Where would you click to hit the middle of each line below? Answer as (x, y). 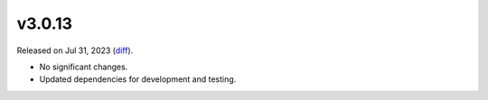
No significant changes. (84, 67)
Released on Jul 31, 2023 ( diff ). (75, 50)
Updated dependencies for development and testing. (138, 79)
